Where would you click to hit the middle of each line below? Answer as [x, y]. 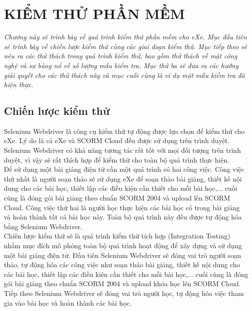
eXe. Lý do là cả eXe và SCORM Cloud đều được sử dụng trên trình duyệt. [117, 140]
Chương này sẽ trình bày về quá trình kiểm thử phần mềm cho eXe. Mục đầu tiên [126, 37]
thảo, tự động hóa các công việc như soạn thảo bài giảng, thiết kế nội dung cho [122, 265]
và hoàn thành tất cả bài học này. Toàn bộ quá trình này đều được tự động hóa [123, 217]
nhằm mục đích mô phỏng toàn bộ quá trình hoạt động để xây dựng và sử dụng [123, 246]
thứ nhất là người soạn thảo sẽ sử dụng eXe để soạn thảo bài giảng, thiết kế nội [123, 178]
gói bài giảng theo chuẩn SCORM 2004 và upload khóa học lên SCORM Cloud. [122, 284]
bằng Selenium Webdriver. [43, 226]
